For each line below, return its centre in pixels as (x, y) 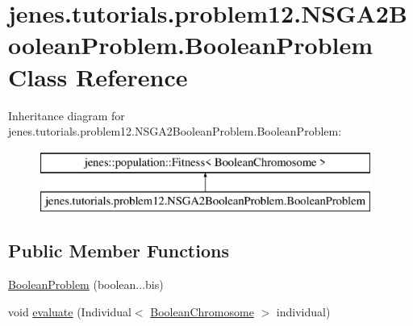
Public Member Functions (119, 251)
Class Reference (98, 76)
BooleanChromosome (202, 311)
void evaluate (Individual (70, 311)
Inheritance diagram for (67, 115)
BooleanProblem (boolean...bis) (86, 284)
